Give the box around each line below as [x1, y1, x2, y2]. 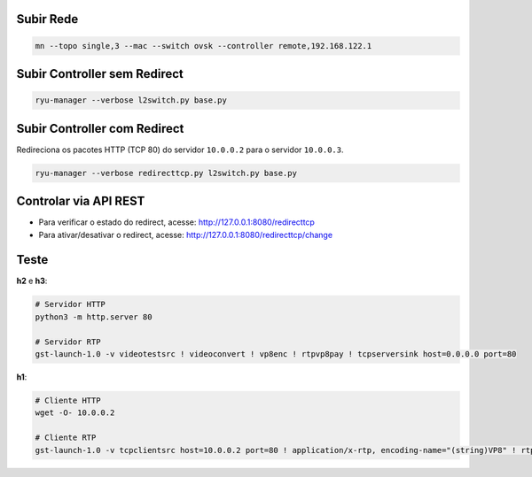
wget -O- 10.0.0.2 [35, 408, 115, 418]
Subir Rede [16, 12, 79, 27]
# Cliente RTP [35, 433, 97, 442]
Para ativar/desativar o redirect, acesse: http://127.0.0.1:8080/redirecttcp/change [38, 229, 332, 240]
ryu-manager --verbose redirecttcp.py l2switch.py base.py [35, 168, 297, 178]
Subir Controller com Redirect [16, 120, 184, 136]
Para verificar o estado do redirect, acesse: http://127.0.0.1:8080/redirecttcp [38, 217, 315, 227]
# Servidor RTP [35, 336, 101, 347]
